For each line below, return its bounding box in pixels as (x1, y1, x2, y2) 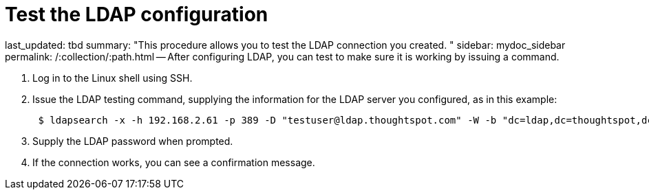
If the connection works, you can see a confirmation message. (32, 156, 315, 168)
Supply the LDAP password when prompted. (32, 135, 233, 147)
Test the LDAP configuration (5, 3, 268, 26)
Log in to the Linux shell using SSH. (32, 71, 193, 84)
